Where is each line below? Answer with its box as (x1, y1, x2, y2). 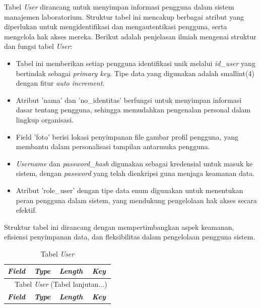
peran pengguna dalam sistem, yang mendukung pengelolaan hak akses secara (16, 195, 257, 205)
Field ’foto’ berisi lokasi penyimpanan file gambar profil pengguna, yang (16, 131, 238, 142)
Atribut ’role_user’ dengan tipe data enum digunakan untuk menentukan (16, 184, 243, 195)
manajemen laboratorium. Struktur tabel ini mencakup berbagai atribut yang (4, 11, 244, 22)
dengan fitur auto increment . (16, 78, 105, 88)
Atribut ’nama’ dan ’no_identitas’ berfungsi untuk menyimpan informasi (16, 94, 242, 105)
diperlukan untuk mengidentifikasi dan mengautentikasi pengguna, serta (4, 21, 227, 32)
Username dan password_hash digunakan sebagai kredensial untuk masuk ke (16, 158, 253, 168)
